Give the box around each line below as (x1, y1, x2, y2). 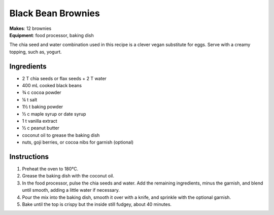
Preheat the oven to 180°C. (22, 166, 79, 172)
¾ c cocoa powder (22, 89, 61, 96)
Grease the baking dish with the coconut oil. (22, 173, 114, 179)
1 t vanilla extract (22, 118, 58, 124)
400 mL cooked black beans (22, 83, 82, 89)
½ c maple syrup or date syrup (22, 111, 86, 117)
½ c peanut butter (22, 125, 59, 131)
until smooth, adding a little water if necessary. (22, 187, 120, 193)
